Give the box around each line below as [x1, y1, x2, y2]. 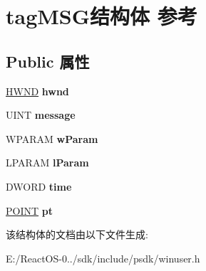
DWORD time [6, 179, 72, 193]
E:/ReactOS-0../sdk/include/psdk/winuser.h [6, 250, 200, 265]
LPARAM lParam [6, 155, 89, 170]
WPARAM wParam [6, 131, 98, 146]
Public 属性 [6, 50, 90, 72]
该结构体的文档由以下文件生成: [6, 227, 148, 242]
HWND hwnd [6, 83, 69, 98]
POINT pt [6, 203, 53, 218]
